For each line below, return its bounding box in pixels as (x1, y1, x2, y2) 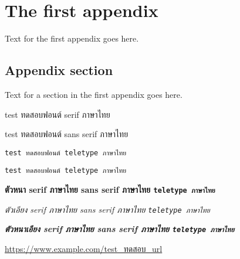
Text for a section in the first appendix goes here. (5, 88, 182, 100)
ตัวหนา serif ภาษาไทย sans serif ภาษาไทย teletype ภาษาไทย (5, 183, 215, 196)
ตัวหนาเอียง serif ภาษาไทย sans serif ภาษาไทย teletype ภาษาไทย (5, 223, 235, 235)
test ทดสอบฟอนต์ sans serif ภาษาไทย (5, 128, 129, 140)
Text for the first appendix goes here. (5, 32, 139, 45)
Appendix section (5, 61, 113, 79)
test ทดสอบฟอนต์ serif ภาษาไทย (5, 108, 110, 120)
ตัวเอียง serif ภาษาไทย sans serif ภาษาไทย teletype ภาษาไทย (5, 203, 210, 215)
